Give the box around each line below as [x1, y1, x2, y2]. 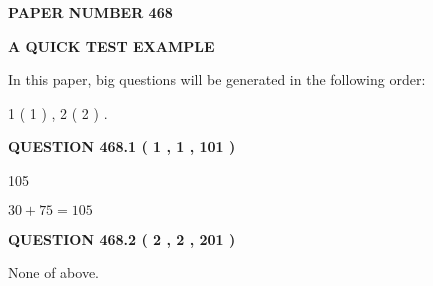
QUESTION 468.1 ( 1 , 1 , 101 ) [8, 136, 236, 157]
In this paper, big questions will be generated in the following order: [8, 69, 426, 90]
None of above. [8, 262, 99, 283]
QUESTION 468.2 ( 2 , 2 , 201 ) [8, 228, 236, 249]
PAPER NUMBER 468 [8, 2, 173, 22]
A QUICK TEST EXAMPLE [8, 35, 215, 56]
